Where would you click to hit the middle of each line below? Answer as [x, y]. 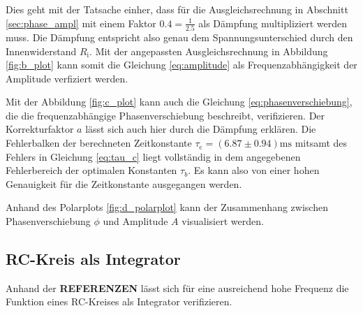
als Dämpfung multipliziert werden [273, 23]
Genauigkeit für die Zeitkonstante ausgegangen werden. [124, 183]
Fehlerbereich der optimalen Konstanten [91, 170]
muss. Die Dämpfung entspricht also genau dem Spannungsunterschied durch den [179, 37]
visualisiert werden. [223, 221]
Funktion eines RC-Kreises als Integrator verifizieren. [119, 301]
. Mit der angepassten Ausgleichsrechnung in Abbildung [209, 51]
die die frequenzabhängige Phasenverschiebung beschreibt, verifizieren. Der [165, 115]
